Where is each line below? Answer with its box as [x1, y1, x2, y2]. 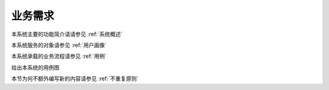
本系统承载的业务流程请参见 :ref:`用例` [11, 52, 107, 60]
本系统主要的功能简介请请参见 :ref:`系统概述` [11, 30, 123, 38]
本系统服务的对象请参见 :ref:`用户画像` [11, 41, 107, 49]
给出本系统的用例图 [11, 64, 60, 71]
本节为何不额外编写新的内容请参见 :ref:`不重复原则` [11, 75, 139, 82]
